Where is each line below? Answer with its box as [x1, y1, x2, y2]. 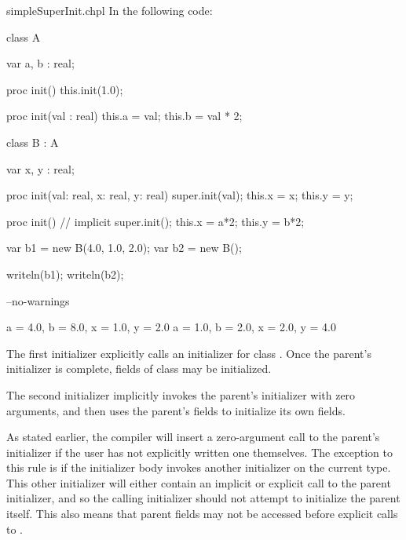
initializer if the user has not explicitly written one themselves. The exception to [6, 443, 393, 460]
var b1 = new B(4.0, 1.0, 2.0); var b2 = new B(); [6, 239, 242, 256]
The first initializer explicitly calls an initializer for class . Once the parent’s [6, 345, 371, 361]
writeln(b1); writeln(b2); [6, 265, 124, 282]
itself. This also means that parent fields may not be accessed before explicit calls [6, 505, 398, 522]
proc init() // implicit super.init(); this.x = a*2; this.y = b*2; [6, 213, 305, 229]
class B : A [6, 133, 59, 150]
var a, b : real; [6, 55, 75, 71]
